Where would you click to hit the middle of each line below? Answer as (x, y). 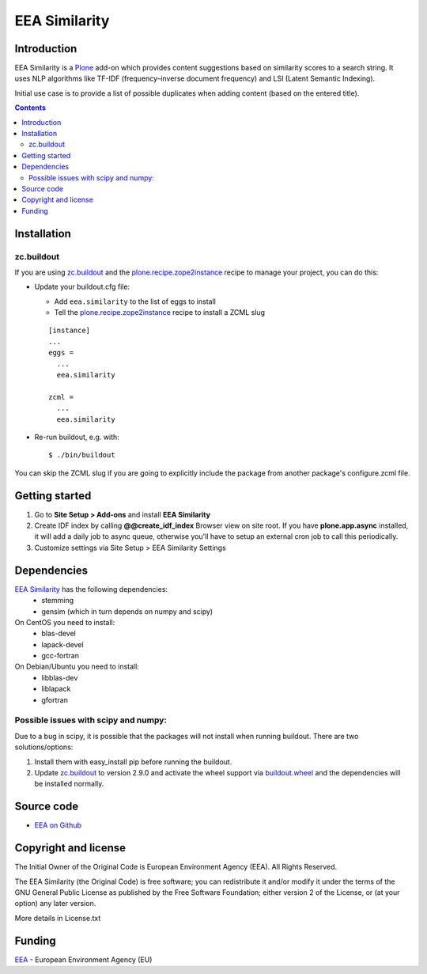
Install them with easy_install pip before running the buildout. (133, 762)
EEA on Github (58, 825)
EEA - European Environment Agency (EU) (83, 959)
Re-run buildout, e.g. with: (77, 437)
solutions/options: (44, 747)
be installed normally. (69, 784)
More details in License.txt (58, 918)
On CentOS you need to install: (65, 622)
